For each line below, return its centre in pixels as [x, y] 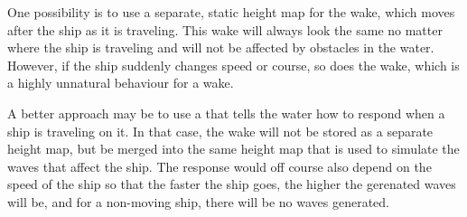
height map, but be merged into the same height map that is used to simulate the [233, 149]
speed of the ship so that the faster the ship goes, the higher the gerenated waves [232, 184]
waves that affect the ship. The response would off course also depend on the [219, 166]
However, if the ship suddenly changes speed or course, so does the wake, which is [233, 65]
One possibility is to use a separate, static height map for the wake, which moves [231, 12]
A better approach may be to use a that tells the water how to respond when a [226, 113]
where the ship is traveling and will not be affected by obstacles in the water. [221, 47]
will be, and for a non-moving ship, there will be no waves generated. [198, 201]
